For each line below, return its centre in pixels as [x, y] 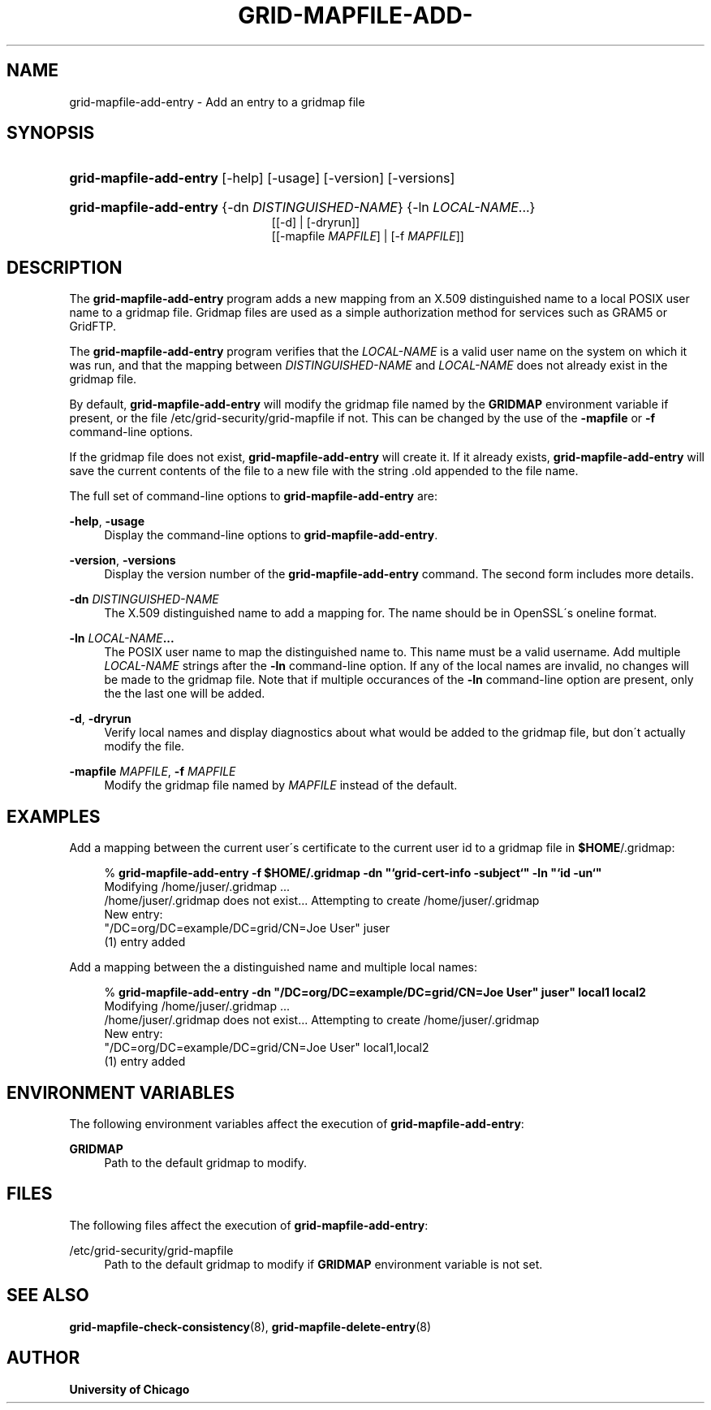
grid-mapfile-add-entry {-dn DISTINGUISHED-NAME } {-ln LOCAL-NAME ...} [302, 208]
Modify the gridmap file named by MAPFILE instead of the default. [281, 785]
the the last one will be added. [185, 694]
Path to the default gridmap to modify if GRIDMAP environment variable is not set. [323, 1264]
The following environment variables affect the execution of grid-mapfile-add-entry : [297, 1123]
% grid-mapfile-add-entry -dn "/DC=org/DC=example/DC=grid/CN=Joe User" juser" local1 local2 [375, 993]
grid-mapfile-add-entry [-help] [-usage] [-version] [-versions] [262, 178]
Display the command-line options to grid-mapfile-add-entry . [271, 535]
